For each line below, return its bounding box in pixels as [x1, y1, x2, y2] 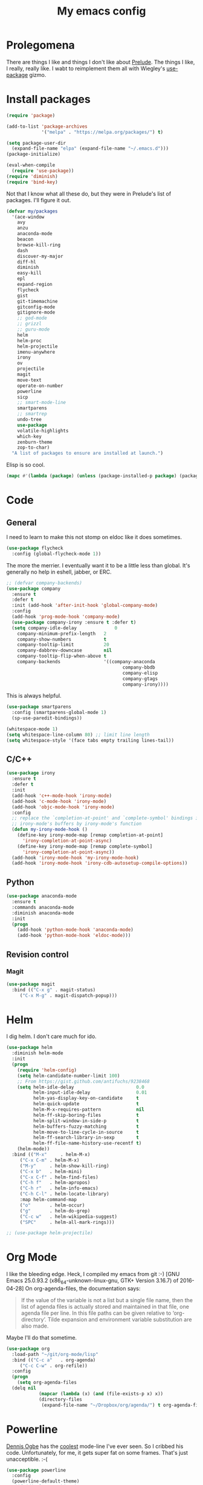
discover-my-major [17, 253, 63, 259]
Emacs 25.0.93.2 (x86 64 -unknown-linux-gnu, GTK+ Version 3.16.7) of [6, 1277, 179, 1285]
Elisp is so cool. [6, 461, 45, 469]
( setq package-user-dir [6, 140, 66, 146]
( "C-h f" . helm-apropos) [19, 1180, 91, 1186]
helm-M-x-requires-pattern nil [33, 1106, 145, 1113]
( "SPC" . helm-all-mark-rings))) [19, 1219, 115, 1225]
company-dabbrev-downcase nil [17, 647, 112, 653]
